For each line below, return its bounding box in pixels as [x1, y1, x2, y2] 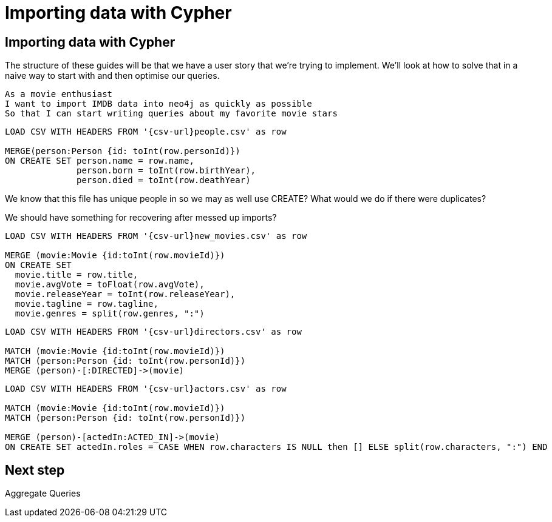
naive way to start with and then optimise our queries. [5, 70, 220, 81]
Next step [5, 462, 65, 478]
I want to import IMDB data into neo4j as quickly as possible [5, 99, 312, 109]
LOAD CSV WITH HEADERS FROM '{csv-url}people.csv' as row [5, 127, 287, 137]
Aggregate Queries [5, 488, 81, 499]
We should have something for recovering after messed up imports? [5, 212, 277, 223]
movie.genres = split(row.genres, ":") [15, 309, 205, 319]
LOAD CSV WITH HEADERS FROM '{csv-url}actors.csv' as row [5, 384, 287, 394]
